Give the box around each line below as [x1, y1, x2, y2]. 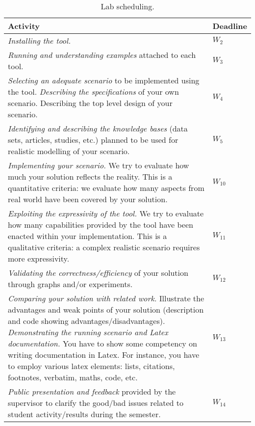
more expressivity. [8, 253, 70, 264]
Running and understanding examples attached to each [8, 49, 196, 60]
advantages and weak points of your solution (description [8, 304, 204, 315]
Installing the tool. [8, 35, 71, 46]
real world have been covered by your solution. [8, 193, 168, 205]
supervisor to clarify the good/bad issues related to [8, 397, 183, 408]
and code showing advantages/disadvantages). [8, 315, 165, 326]
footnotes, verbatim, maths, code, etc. [8, 372, 138, 383]
